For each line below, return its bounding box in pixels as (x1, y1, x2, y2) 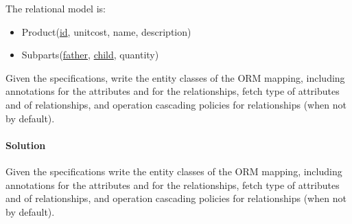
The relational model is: (5, 1, 106, 15)
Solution (5, 137, 46, 152)
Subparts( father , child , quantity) (21, 47, 159, 62)
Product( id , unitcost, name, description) (21, 24, 191, 38)
